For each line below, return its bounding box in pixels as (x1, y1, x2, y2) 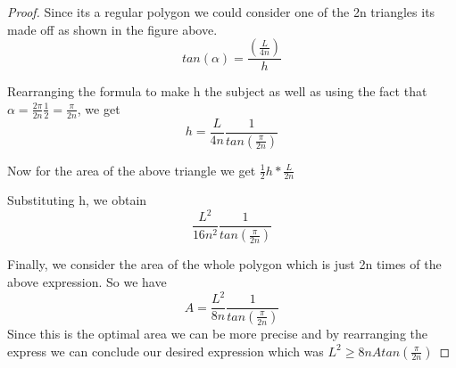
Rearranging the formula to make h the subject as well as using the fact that (7, 82, 427, 101)
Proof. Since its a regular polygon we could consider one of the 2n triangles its (7, 3, 435, 20)
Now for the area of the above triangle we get (7, 160, 256, 179)
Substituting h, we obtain (7, 191, 147, 209)
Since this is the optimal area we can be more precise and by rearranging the (7, 323, 427, 342)
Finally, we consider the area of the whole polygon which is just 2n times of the (7, 255, 442, 274)
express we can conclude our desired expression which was (7, 341, 324, 360)
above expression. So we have (7, 272, 167, 290)
